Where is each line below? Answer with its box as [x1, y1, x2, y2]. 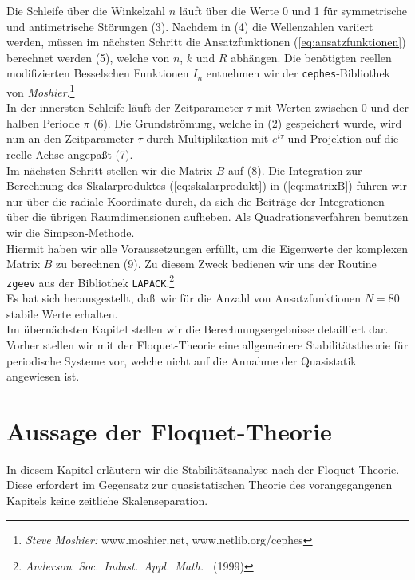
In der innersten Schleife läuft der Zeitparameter [6, 99, 243, 116]
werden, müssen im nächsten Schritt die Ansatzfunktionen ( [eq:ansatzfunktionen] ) [6, 34, 406, 50]
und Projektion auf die [287, 130, 399, 147]
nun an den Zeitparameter [6, 130, 134, 147]
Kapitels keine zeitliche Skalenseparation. [6, 492, 208, 508]
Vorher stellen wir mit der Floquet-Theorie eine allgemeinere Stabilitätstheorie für [6, 336, 409, 353]
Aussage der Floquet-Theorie [6, 414, 332, 447]
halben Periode [6, 114, 80, 131]
